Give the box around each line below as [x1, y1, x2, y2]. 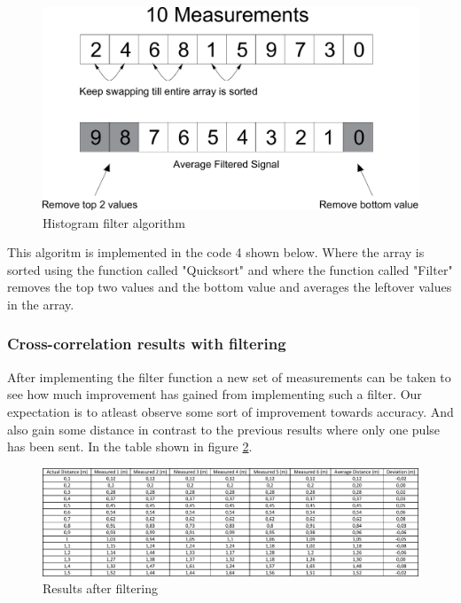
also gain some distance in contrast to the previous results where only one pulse [7, 419, 441, 438]
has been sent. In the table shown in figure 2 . [7, 437, 253, 456]
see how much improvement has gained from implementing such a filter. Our [7, 385, 422, 403]
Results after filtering [43, 579, 158, 598]
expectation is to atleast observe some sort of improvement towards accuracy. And [7, 402, 454, 420]
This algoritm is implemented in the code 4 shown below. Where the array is [7, 243, 425, 262]
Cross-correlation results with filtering [7, 333, 286, 355]
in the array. [7, 294, 74, 313]
